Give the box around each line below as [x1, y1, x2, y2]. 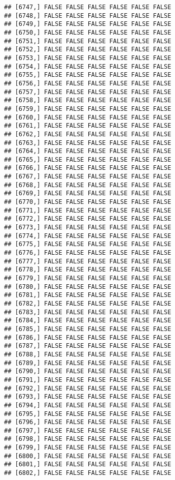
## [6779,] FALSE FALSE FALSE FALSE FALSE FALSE [4, 275, 171, 282]
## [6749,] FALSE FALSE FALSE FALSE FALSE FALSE [4, 20, 171, 28]
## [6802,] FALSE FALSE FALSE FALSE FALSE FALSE [4, 469, 171, 477]
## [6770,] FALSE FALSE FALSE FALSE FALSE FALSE [4, 198, 171, 206]
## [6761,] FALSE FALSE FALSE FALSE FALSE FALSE [4, 122, 171, 130]
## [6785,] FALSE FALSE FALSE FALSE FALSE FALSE [4, 325, 171, 333]
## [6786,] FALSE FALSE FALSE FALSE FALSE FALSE [4, 334, 171, 341]
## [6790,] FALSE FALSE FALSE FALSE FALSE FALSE [4, 368, 171, 375]
